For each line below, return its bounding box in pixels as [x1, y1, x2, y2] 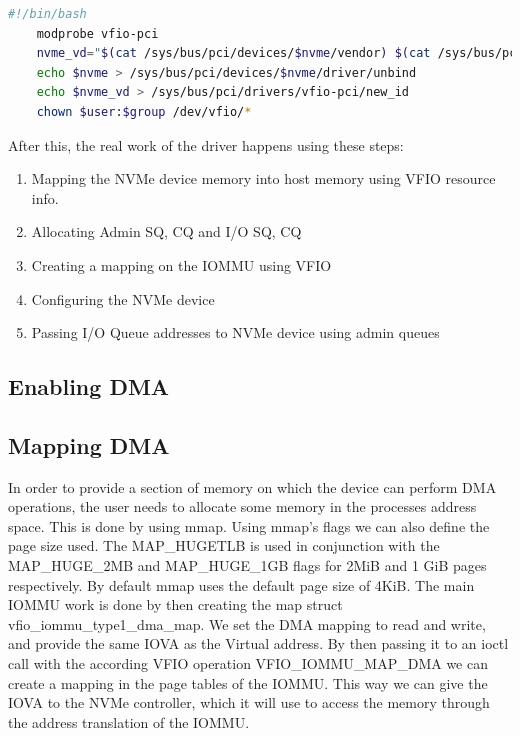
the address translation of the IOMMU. [8, 711, 250, 732]
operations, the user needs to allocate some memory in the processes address [8, 496, 477, 517]
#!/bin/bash [8, 7, 87, 21]
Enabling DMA [8, 371, 170, 402]
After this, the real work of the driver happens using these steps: [8, 134, 404, 155]
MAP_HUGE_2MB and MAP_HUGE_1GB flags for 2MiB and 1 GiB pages [8, 555, 487, 576]
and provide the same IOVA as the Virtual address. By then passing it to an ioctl [8, 633, 509, 654]
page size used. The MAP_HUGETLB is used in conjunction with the [8, 535, 440, 556]
